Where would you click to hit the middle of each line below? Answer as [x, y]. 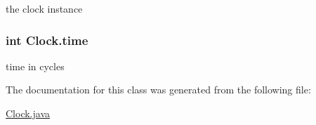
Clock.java [28, 113]
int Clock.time [47, 40]
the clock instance [44, 8]
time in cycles [35, 66]
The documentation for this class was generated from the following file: [158, 90]
